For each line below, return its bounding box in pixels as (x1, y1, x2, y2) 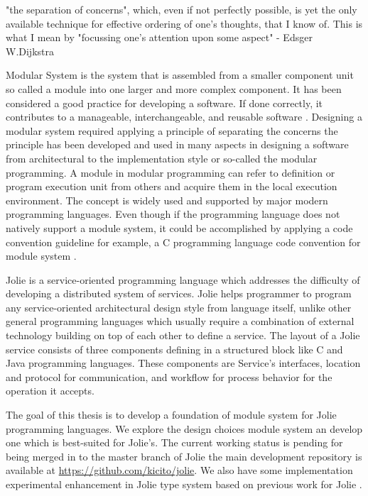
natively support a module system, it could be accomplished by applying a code (6, 220, 353, 235)
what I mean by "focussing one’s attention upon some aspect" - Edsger (6, 30, 313, 45)
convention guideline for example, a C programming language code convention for (6, 234, 361, 249)
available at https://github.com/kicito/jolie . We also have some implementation (6, 463, 353, 478)
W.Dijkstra (6, 43, 54, 58)
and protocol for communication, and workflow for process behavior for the (6, 369, 332, 384)
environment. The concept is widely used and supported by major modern (6, 192, 328, 207)
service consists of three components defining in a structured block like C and (6, 341, 343, 356)
